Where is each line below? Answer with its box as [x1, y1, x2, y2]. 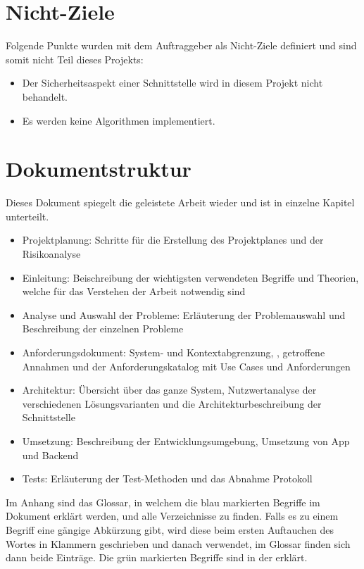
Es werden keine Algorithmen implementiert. [22, 113, 215, 127]
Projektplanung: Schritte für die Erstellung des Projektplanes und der [22, 232, 324, 247]
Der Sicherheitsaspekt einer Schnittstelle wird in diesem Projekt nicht [22, 75, 323, 90]
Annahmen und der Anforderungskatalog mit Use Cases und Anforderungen [22, 358, 351, 373]
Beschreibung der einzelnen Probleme [22, 321, 184, 336]
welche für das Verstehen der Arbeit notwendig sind [22, 284, 246, 299]
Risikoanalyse [22, 246, 81, 261]
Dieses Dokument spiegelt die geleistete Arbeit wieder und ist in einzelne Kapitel [6, 195, 355, 210]
